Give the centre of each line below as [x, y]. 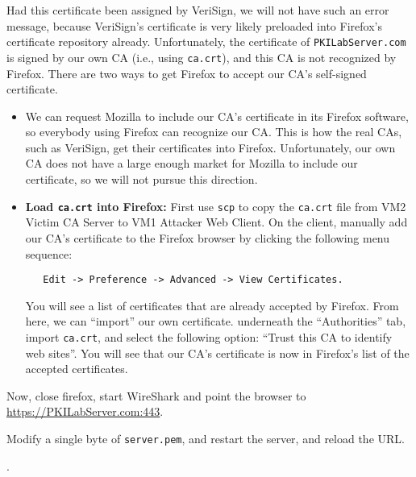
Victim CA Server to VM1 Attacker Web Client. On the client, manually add [216, 222]
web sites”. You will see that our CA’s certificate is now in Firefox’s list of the [217, 353]
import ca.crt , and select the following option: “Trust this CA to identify [209, 336]
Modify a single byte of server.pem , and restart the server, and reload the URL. [206, 438]
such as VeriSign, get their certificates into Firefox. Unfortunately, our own [210, 147]
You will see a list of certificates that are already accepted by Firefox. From [212, 305]
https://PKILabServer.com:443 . [85, 411]
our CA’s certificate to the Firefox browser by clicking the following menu [208, 237]
